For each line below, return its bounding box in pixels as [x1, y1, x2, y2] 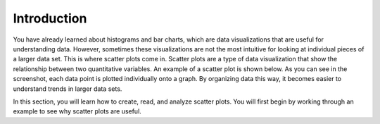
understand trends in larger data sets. [13, 85, 122, 93]
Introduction [13, 11, 87, 26]
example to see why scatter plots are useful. [13, 107, 142, 116]
